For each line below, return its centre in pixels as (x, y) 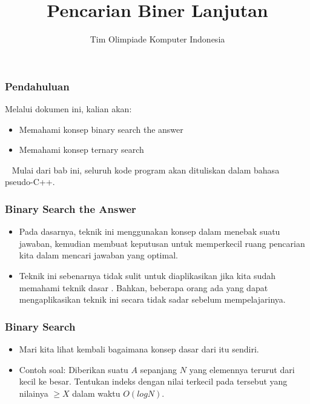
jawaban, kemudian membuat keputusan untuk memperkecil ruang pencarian (162, 243)
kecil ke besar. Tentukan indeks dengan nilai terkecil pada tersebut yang (153, 381)
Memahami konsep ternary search (81, 150)
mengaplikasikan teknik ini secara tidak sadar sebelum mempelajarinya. (152, 299)
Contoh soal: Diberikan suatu (74, 369)
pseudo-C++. (30, 182)
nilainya (34, 393)
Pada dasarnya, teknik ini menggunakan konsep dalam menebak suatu (150, 231)
